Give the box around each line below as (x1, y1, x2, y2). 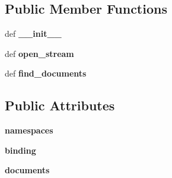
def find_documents (5, 67, 87, 80)
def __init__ (5, 27, 62, 40)
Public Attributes (5, 96, 115, 115)
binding (5, 144, 36, 156)
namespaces (5, 124, 53, 136)
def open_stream (5, 47, 74, 59)
